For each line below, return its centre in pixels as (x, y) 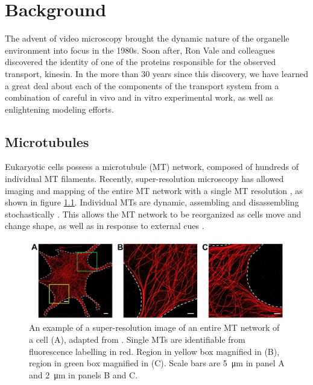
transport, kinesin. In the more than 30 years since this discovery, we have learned (157, 73)
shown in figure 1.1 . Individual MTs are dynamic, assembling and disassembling (152, 202)
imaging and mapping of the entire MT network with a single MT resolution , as (154, 190)
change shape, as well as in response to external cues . (105, 226)
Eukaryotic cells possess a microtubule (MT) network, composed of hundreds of (152, 167)
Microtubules (47, 141)
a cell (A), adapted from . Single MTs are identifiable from (137, 340)
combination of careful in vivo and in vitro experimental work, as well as (139, 97)
